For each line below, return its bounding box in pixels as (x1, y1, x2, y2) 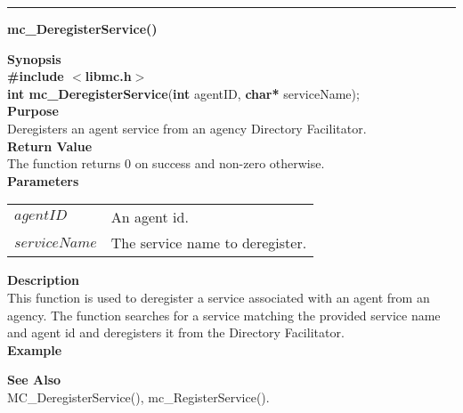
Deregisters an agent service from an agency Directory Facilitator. (7, 118, 367, 137)
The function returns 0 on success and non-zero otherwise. (7, 154, 325, 173)
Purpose (7, 101, 59, 120)
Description (7, 271, 80, 289)
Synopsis (7, 49, 61, 68)
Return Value (7, 136, 93, 155)
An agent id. (110, 206, 189, 228)
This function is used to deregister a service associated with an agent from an (7, 287, 430, 306)
